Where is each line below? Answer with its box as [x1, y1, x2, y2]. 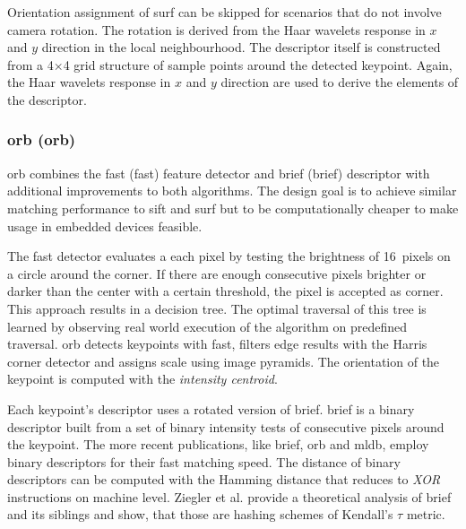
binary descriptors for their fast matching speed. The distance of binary [7, 452, 401, 471]
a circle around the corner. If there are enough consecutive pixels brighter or [7, 264, 427, 282]
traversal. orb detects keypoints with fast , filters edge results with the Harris [7, 334, 427, 353]
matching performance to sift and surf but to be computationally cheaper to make [7, 198, 459, 217]
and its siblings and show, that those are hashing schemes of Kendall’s [7, 505, 393, 524]
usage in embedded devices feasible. [7, 216, 203, 235]
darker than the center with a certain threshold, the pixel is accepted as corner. [7, 282, 444, 300]
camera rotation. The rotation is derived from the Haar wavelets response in [7, 20, 426, 39]
